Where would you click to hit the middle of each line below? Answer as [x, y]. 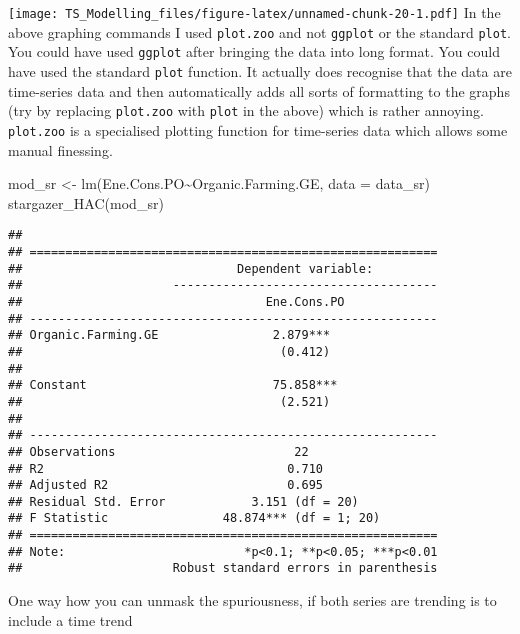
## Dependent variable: [191, 268]
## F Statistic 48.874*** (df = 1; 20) [194, 518]
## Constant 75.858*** [173, 385]
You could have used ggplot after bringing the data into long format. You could [254, 51]
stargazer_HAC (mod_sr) [86, 202]
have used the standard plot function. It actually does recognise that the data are [260, 70]
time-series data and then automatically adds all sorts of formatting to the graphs [259, 90]
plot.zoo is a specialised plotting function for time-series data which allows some [258, 129]
